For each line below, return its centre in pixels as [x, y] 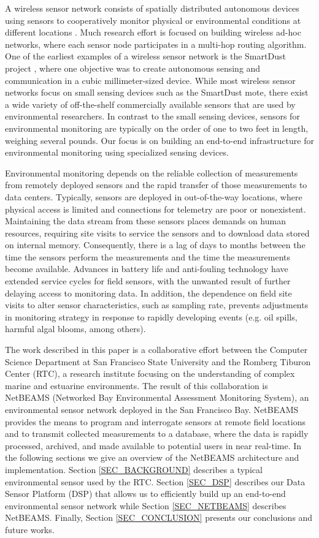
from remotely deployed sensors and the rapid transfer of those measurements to [156, 185]
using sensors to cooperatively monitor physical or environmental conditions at [153, 20]
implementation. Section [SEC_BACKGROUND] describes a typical [134, 469]
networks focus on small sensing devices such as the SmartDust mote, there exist [157, 92]
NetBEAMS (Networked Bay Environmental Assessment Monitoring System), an [157, 397]
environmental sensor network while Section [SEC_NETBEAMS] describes [146, 505]
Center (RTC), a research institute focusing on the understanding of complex [150, 373]
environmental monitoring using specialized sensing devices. [117, 152]
